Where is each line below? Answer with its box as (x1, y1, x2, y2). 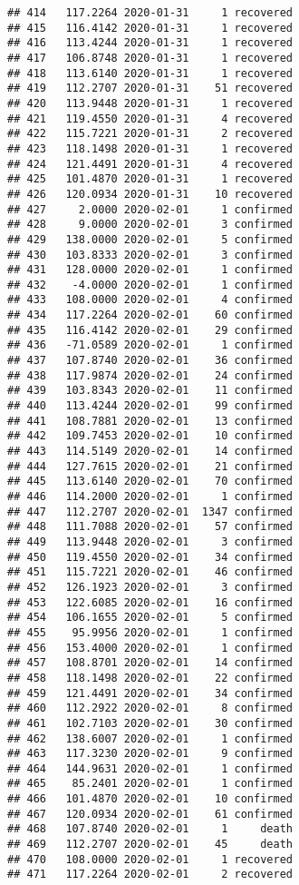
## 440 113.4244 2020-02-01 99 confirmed (7, 399, 293, 413)
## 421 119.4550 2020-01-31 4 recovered (7, 112, 293, 125)
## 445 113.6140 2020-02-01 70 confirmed (7, 475, 293, 488)
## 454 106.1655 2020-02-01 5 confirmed (7, 611, 293, 624)
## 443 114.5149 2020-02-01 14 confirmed (7, 445, 293, 458)
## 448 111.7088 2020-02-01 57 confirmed (7, 520, 293, 534)
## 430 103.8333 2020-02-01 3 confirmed (7, 248, 293, 261)
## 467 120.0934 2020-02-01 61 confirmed (7, 807, 293, 821)
